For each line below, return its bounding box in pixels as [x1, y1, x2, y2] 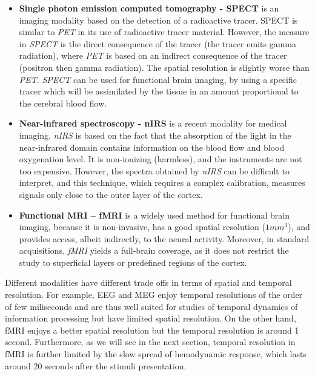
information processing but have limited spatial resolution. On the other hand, [5, 312, 296, 325]
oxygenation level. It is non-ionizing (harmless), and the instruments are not [19, 153, 302, 165]
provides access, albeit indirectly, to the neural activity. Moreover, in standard [19, 232, 310, 245]
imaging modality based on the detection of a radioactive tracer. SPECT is [19, 13, 298, 26]
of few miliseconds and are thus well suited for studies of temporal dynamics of [5, 300, 298, 312]
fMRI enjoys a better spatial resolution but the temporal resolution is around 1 [5, 323, 299, 336]
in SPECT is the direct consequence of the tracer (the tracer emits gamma [19, 37, 296, 50]
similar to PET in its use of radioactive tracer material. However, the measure [19, 25, 310, 38]
